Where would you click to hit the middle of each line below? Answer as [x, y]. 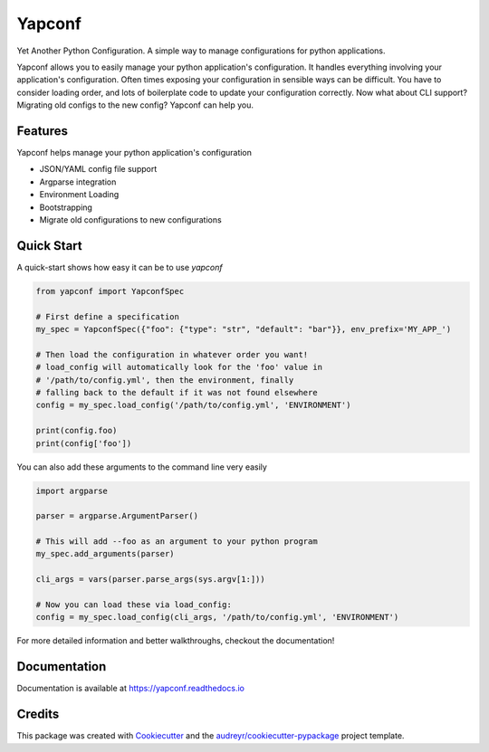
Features [42, 131]
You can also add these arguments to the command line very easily [142, 467]
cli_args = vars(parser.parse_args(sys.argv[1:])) [151, 580]
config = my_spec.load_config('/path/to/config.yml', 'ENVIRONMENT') [193, 405]
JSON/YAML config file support [98, 169]
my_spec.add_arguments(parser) [105, 554]
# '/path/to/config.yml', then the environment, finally [165, 380]
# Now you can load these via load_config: [134, 605]
